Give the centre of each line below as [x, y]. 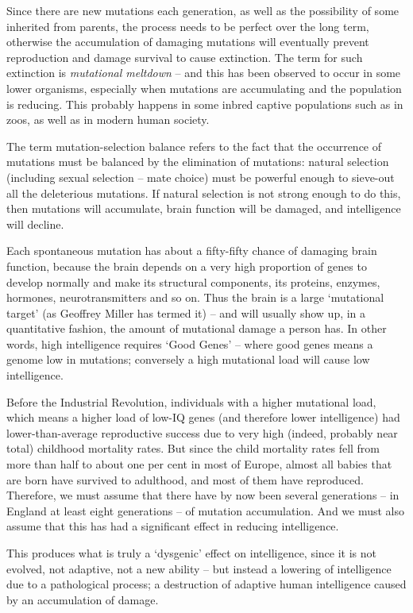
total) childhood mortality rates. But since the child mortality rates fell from [193, 448]
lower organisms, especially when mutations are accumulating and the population [204, 88]
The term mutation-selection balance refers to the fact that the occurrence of [194, 146]
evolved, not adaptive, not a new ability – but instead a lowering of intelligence [199, 568]
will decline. [35, 224]
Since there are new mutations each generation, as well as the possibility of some [203, 10]
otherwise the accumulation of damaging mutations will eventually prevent [188, 42]
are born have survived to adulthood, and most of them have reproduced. [185, 479]
